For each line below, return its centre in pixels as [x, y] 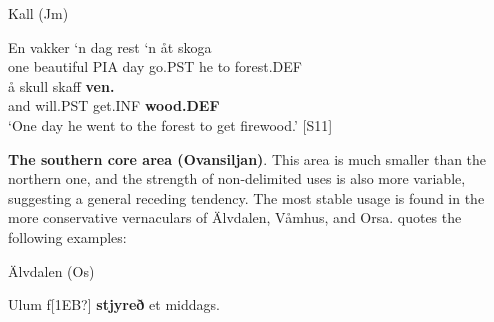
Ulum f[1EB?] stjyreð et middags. [114, 304]
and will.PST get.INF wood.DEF [114, 105]
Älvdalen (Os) [51, 270]
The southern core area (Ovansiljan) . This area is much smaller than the [247, 158]
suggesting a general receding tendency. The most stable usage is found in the [246, 197]
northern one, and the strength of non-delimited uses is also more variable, [237, 178]
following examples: [67, 236]
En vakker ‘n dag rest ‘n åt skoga [110, 46]
